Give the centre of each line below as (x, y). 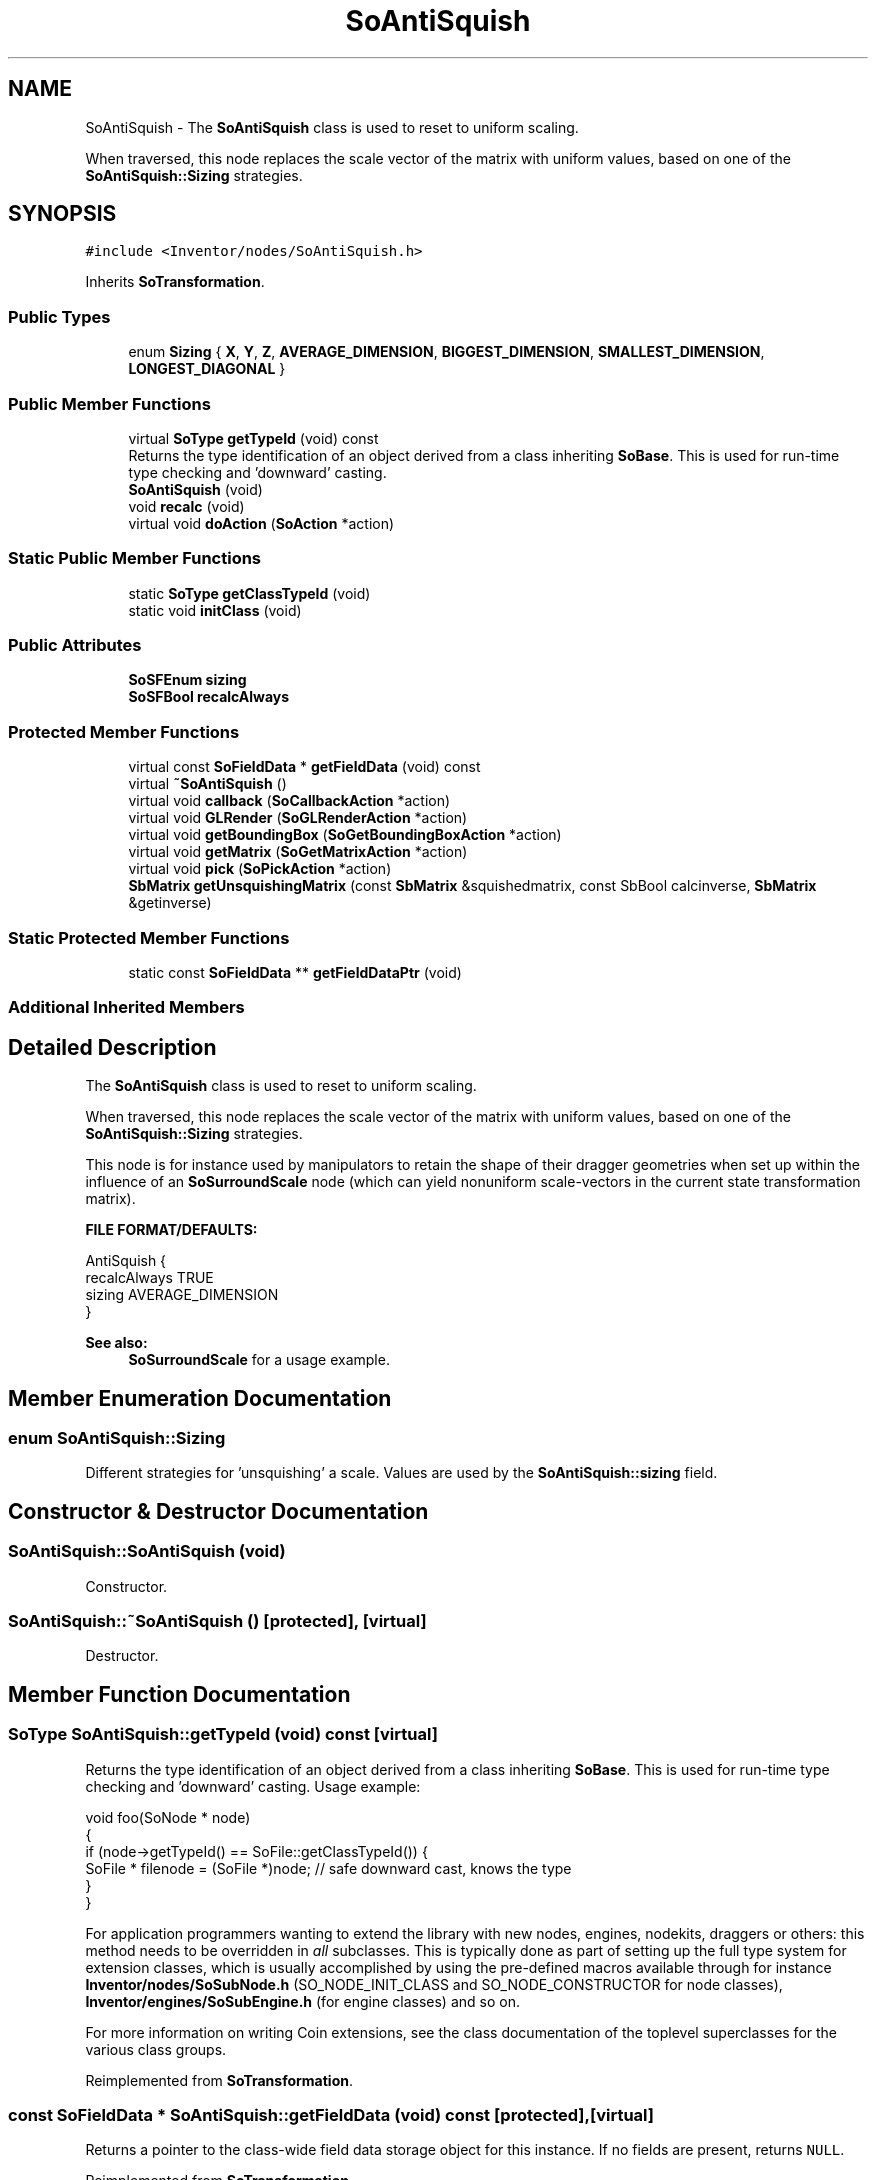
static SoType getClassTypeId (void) (249, 593)
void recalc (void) (186, 506)
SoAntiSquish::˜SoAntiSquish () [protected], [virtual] (217, 1620)
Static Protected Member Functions (149, 937)
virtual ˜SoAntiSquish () (207, 784)
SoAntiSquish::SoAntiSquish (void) (147, 1551)
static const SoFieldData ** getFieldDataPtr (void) (295, 972)
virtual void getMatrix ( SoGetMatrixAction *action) (298, 852)
